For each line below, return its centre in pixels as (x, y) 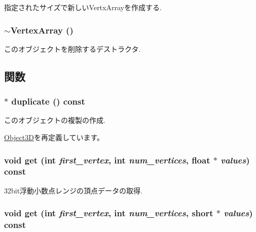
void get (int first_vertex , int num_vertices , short (109, 213)
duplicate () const (48, 101)
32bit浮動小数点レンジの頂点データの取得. (74, 190)
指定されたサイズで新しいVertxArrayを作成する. (83, 7)
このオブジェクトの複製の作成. (55, 120)
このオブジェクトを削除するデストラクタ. (72, 48)
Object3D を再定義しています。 (54, 137)
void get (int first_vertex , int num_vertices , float (107, 160)
